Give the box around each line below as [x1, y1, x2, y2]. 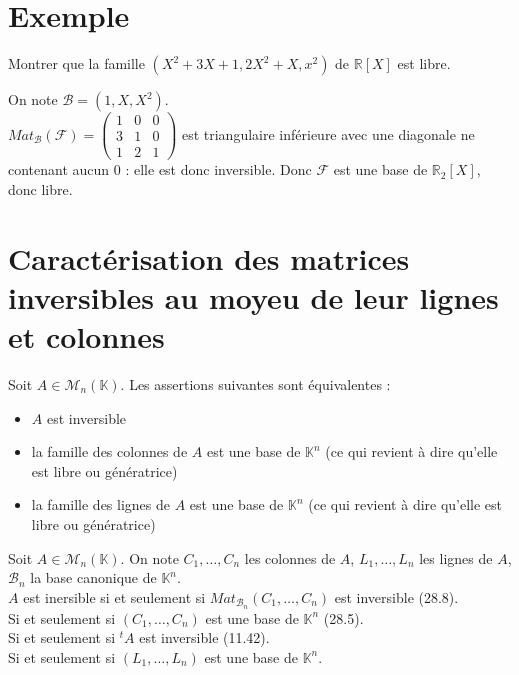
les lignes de [419, 547, 493, 568]
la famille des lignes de [31, 494, 170, 515]
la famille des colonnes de [31, 441, 188, 462]
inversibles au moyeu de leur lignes [8, 276, 499, 317]
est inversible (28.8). [334, 586, 459, 607]
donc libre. [8, 178, 73, 199]
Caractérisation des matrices [8, 237, 410, 278]
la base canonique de [30, 567, 157, 588]
